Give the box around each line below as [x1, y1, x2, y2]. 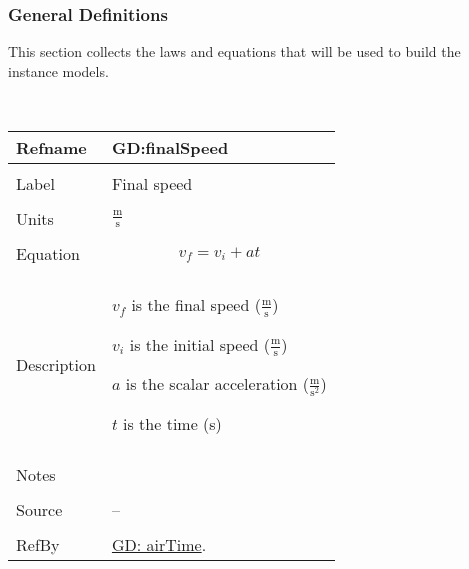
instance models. [8, 60, 109, 81]
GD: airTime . [111, 533, 207, 557]
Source [16, 498, 63, 522]
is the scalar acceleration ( [125, 372, 310, 396]
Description [16, 352, 96, 376]
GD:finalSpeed [111, 136, 229, 159]
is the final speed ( [131, 293, 261, 316]
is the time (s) [123, 412, 222, 436]
